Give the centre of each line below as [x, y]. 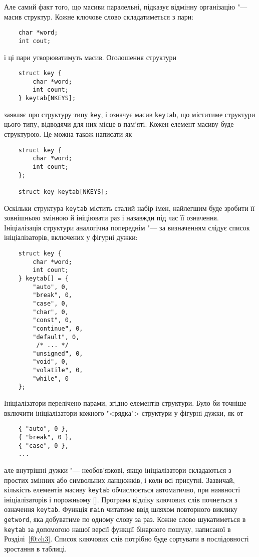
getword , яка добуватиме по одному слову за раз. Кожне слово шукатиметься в [125, 519]
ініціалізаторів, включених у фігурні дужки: [71, 237]
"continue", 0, [58, 328]
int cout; [35, 41]
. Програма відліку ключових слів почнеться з [167, 499]
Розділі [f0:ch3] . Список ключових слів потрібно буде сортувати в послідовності [126, 539]
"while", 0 [51, 378]
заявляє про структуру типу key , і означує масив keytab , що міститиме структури [130, 114]
